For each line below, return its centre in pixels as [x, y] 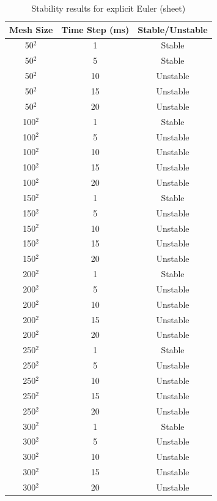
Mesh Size [31, 29]
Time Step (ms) [95, 29]
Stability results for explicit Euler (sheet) [108, 8]
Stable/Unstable [173, 29]
